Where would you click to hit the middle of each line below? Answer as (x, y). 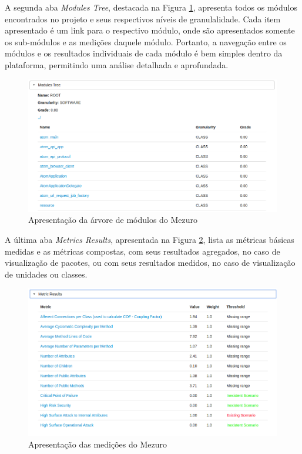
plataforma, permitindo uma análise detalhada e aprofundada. (117, 64)
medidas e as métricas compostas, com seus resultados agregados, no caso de (142, 251)
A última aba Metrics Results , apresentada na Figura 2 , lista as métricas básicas (150, 239)
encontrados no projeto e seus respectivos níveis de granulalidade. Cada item (143, 19)
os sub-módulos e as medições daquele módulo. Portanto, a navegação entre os (146, 41)
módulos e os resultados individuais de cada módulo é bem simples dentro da (144, 53)
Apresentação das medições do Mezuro (98, 444)
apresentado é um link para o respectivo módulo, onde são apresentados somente (150, 30)
